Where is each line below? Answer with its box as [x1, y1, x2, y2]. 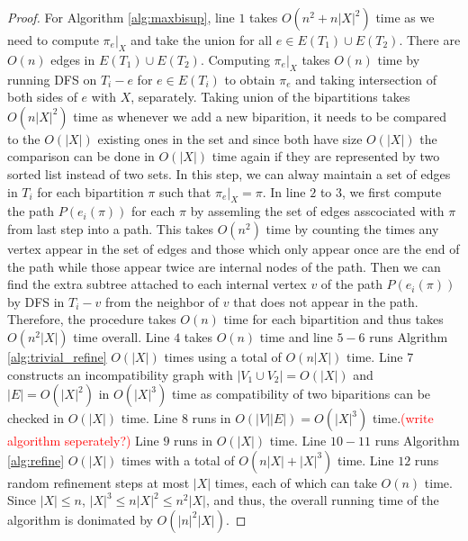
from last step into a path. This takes [7, 219, 213, 238]
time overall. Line [73, 327, 170, 346]
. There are [399, 31, 461, 49]
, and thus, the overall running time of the [205, 491, 439, 509]
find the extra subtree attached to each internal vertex [7, 275, 307, 293]
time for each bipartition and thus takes [223, 310, 444, 329]
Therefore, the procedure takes [7, 310, 176, 329]
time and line [259, 327, 333, 346]
